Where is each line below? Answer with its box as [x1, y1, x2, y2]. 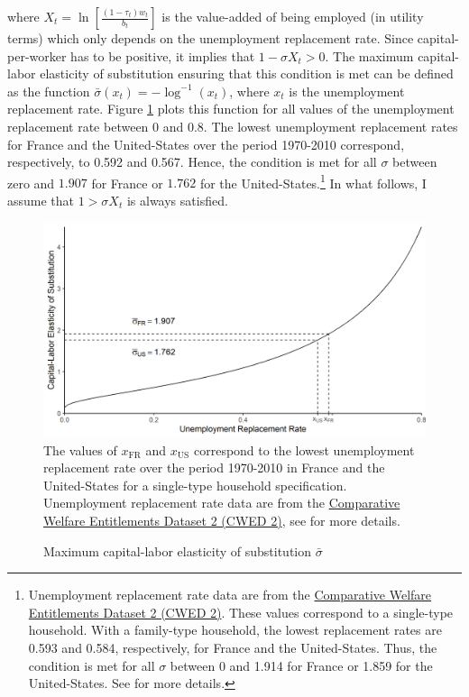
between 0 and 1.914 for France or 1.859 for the [170, 656, 433, 674]
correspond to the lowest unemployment [193, 440, 415, 459]
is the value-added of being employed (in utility [161, 7, 424, 25]
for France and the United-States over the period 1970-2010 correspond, [7, 134, 405, 153]
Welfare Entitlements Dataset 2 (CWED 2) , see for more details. [43, 511, 400, 530]
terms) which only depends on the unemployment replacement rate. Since [7, 29, 414, 47]
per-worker [7, 46, 67, 65]
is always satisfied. [126, 191, 228, 209]
